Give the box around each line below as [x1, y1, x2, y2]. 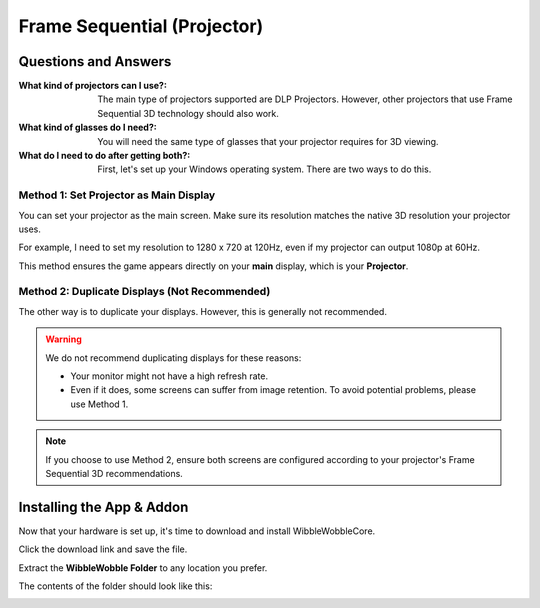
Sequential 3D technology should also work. [97, 107, 280, 119]
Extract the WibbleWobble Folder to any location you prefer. [18, 561, 268, 574]
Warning [45, 333, 82, 345]
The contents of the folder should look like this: [18, 580, 213, 592]
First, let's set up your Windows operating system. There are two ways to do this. [97, 163, 432, 175]
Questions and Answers [18, 53, 172, 70]
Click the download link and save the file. [18, 543, 188, 555]
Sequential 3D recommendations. [45, 467, 184, 479]
